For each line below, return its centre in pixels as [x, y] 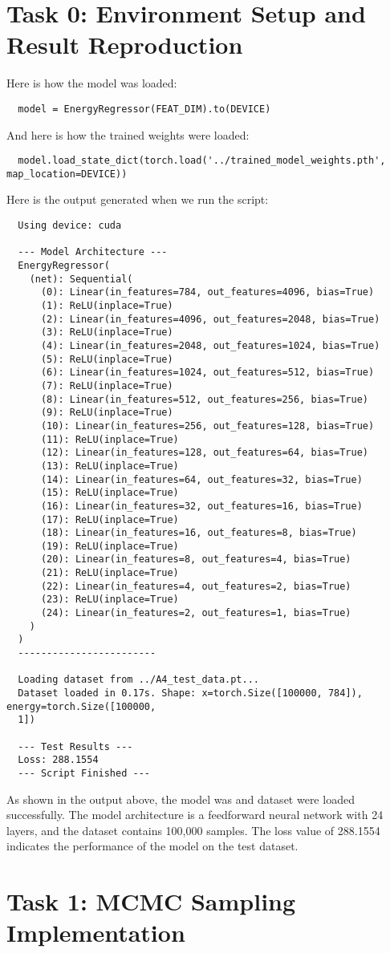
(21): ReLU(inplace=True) [110, 573]
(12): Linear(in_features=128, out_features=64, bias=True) [205, 453]
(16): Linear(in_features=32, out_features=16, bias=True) [201, 506]
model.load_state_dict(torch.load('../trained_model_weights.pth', [202, 161]
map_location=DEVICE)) [67, 174]
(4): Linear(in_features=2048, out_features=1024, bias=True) [210, 345]
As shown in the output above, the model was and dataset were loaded [181, 799]
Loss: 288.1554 [58, 760]
